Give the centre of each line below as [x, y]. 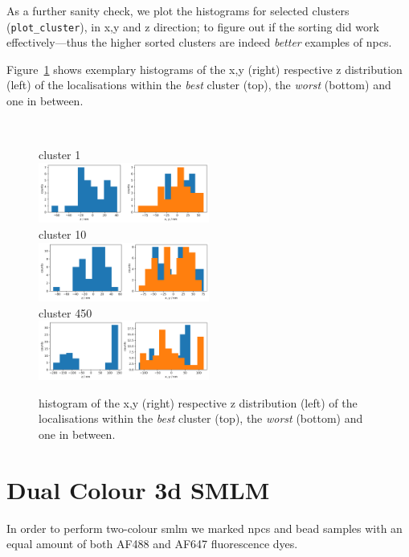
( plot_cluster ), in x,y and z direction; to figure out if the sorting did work [193, 26]
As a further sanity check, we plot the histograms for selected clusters [178, 10]
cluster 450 [65, 312]
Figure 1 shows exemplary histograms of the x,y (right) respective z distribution [204, 69]
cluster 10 [63, 233]
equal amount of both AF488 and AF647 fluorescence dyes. [152, 544]
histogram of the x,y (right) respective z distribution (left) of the [198, 402]
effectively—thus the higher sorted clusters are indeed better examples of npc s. [199, 42]
